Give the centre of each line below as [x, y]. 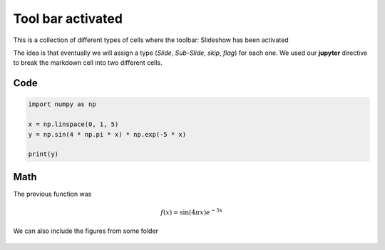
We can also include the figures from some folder [86, 231]
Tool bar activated [68, 19]
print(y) [43, 154]
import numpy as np [62, 104]
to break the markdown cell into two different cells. [88, 63]
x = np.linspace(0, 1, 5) [73, 124]
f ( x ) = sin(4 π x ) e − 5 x [192, 212]
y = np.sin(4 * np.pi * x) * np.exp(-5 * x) [107, 134]
